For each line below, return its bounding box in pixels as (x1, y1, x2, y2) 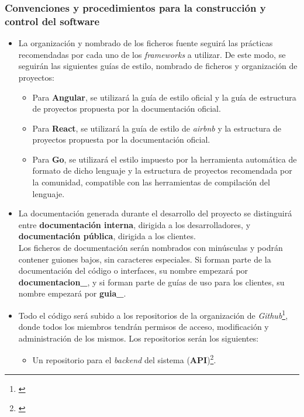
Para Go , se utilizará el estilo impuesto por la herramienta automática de (32, 153, 297, 165)
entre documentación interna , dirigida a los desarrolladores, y (18, 218, 251, 230)
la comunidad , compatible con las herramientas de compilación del (32, 176, 270, 188)
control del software (5, 13, 100, 28)
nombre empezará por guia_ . (18, 287, 126, 299)
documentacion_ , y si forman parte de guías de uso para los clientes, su (18, 275, 285, 288)
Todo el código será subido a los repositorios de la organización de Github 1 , (18, 308, 288, 321)
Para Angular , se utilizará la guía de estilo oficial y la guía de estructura (32, 91, 296, 103)
